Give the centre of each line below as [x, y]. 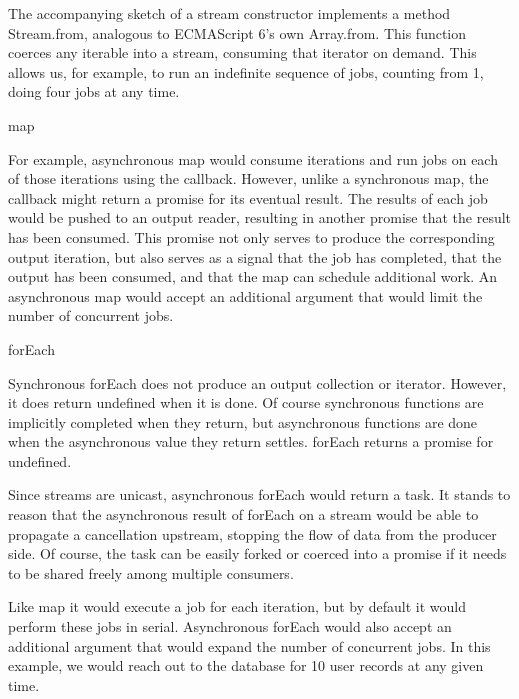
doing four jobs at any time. [94, 91]
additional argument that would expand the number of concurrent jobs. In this [249, 645]
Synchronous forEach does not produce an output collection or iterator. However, [257, 382]
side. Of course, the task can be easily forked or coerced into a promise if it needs [257, 553]
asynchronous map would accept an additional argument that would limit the [245, 295]
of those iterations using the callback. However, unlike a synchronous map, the [248, 178]
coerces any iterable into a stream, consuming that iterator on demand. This [242, 52]
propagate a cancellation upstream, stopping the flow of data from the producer [252, 533]
